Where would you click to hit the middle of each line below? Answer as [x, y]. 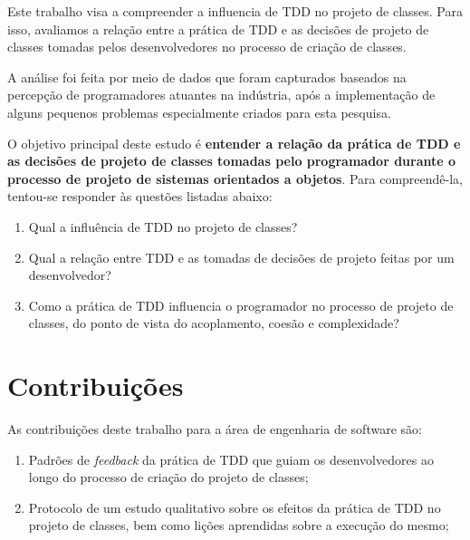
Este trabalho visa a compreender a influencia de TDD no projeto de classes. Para [235, 11]
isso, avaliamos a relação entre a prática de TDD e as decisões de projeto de [218, 29]
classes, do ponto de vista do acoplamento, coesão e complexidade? [214, 323]
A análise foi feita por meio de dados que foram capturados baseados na [207, 77]
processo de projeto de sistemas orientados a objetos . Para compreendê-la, [235, 178]
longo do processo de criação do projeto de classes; [168, 477]
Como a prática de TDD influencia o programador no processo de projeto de [241, 305]
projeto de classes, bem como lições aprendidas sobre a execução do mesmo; [239, 525]
